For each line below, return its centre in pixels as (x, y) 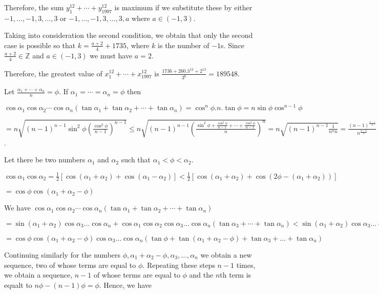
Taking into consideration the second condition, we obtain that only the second (129, 35)
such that (136, 160)
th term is (236, 275)
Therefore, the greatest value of (53, 73)
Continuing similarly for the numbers (62, 254)
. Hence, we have (125, 285)
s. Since (233, 45)
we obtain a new (226, 254)
